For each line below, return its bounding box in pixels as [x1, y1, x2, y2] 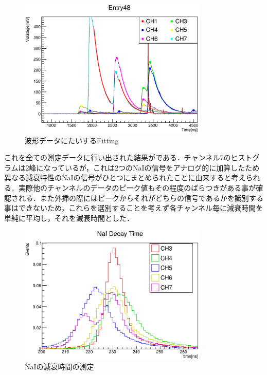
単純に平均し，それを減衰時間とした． [4, 212, 134, 223]
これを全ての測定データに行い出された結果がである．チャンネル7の [4, 152, 231, 163]
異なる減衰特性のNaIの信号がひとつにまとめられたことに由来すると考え [4, 172, 246, 183]
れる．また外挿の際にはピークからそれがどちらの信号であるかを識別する [18, 192, 263, 203]
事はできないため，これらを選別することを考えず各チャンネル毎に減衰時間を [4, 202, 263, 213]
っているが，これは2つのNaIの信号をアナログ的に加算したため [50, 162, 260, 173]
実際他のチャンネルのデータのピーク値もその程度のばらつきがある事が [18, 182, 256, 193]
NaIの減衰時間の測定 [25, 361, 94, 372]
